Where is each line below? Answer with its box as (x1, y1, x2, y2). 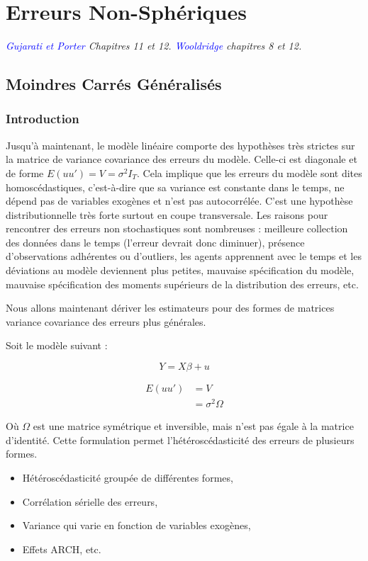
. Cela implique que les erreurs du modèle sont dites (137, 165, 362, 180)
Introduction (6, 110, 79, 127)
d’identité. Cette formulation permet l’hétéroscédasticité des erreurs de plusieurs (6, 432, 355, 447)
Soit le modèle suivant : (6, 338, 108, 353)
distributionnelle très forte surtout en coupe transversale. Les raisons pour (6, 207, 328, 222)
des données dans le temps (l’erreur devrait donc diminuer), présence (6, 234, 305, 249)
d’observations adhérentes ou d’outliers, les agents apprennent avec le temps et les (6, 249, 362, 263)
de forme (6, 165, 44, 180)
